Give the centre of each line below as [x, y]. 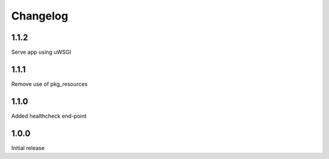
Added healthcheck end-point [49, 116]
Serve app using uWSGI [41, 52]
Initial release [28, 148]
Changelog [40, 16]
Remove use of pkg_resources [49, 84]
